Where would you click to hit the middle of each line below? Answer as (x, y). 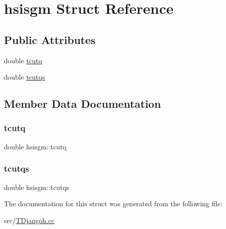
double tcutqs (24, 77)
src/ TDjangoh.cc (29, 220)
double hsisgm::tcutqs (37, 187)
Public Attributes (50, 39)
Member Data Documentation (83, 104)
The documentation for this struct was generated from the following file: (113, 204)
